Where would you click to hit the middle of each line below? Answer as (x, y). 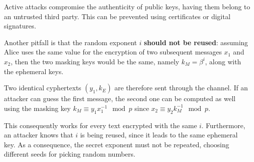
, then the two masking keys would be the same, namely (95, 61)
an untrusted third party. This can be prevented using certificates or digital (117, 16)
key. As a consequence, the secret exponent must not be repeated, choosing (117, 144)
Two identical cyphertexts (43, 88)
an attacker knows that (39, 135)
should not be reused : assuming (196, 42)
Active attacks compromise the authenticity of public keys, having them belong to (127, 6)
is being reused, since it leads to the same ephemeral (159, 135)
